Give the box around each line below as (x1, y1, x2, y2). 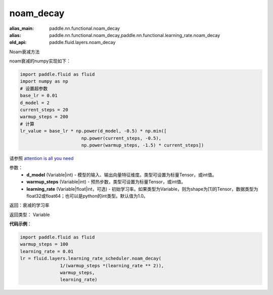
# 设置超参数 (20, 86, 48, 91)
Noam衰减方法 (9, 49, 40, 55)
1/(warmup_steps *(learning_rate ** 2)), (60, 263, 164, 268)
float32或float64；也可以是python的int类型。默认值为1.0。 (26, 193, 149, 199)
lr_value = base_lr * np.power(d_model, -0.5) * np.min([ (20, 128, 167, 134)
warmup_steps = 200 (20, 114, 68, 120)
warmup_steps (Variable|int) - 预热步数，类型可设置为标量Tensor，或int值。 (26, 179, 186, 185)
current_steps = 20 (20, 107, 68, 113)
